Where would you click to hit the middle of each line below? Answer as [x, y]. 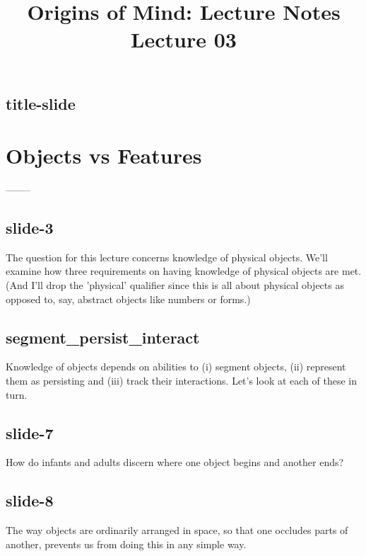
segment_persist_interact [103, 337]
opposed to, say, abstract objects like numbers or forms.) [128, 299]
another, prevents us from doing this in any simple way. [126, 544]
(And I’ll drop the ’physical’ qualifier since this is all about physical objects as [175, 285]
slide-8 [30, 500]
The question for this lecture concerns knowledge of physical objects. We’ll [167, 257]
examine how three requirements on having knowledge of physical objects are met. [184, 271]
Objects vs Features [104, 155]
